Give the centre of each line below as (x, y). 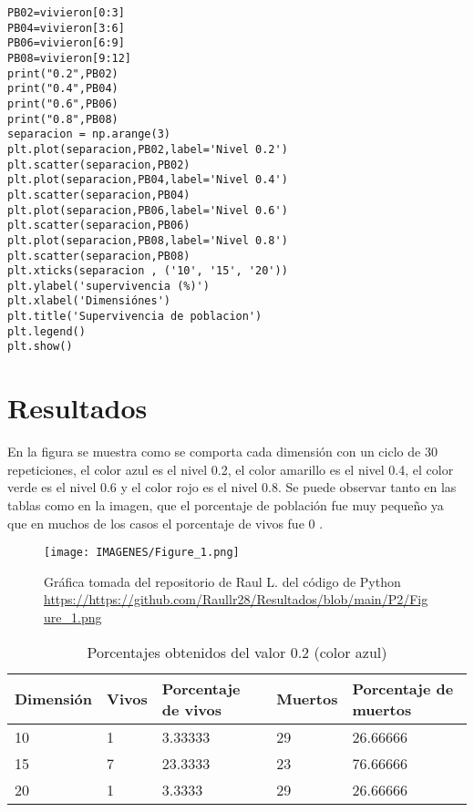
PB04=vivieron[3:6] (66, 28)
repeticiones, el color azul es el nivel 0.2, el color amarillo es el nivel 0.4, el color (231, 469)
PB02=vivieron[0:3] (66, 13)
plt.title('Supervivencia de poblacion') (135, 317)
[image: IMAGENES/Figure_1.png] (142, 553)
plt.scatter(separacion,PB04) (99, 195)
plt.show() (40, 347)
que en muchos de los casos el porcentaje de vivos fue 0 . (165, 523)
